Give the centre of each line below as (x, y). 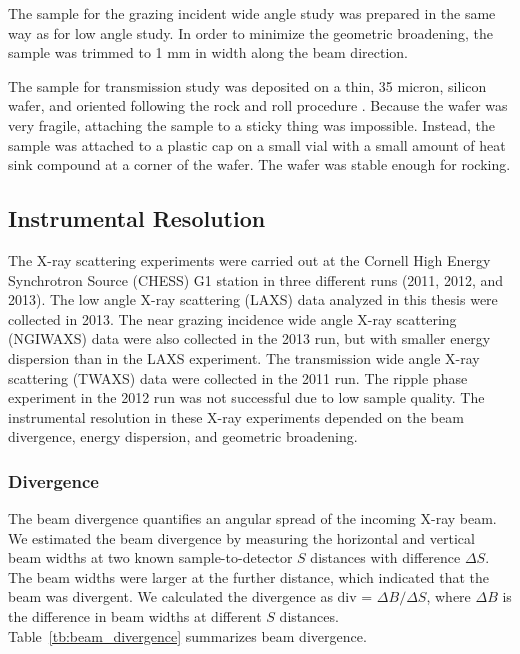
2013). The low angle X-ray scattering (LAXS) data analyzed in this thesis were (253, 299)
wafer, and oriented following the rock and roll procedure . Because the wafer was (258, 105)
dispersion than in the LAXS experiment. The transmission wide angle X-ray (244, 357)
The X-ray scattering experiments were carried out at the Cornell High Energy (249, 259)
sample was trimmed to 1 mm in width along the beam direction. (208, 52)
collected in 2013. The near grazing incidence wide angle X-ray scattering (232, 318)
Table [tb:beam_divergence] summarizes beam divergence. (187, 635)
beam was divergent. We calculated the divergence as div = (190, 596)
